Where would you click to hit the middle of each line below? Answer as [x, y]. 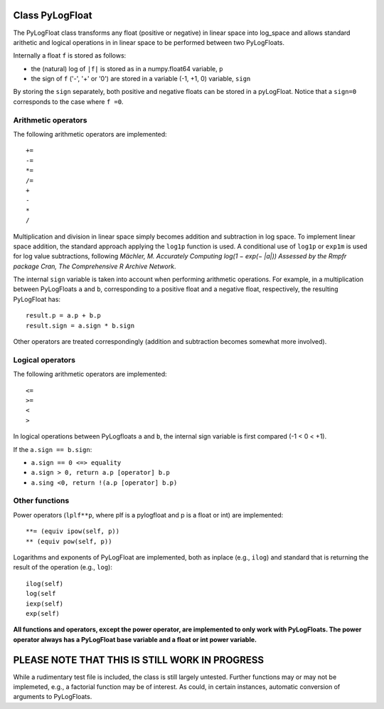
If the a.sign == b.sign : [53, 449]
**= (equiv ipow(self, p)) [73, 531]
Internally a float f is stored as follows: [70, 56]
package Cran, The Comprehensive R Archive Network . [95, 266]
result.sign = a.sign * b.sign [80, 325]
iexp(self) [45, 604]
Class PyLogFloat [53, 15]
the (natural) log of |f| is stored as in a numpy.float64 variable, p [127, 68]
